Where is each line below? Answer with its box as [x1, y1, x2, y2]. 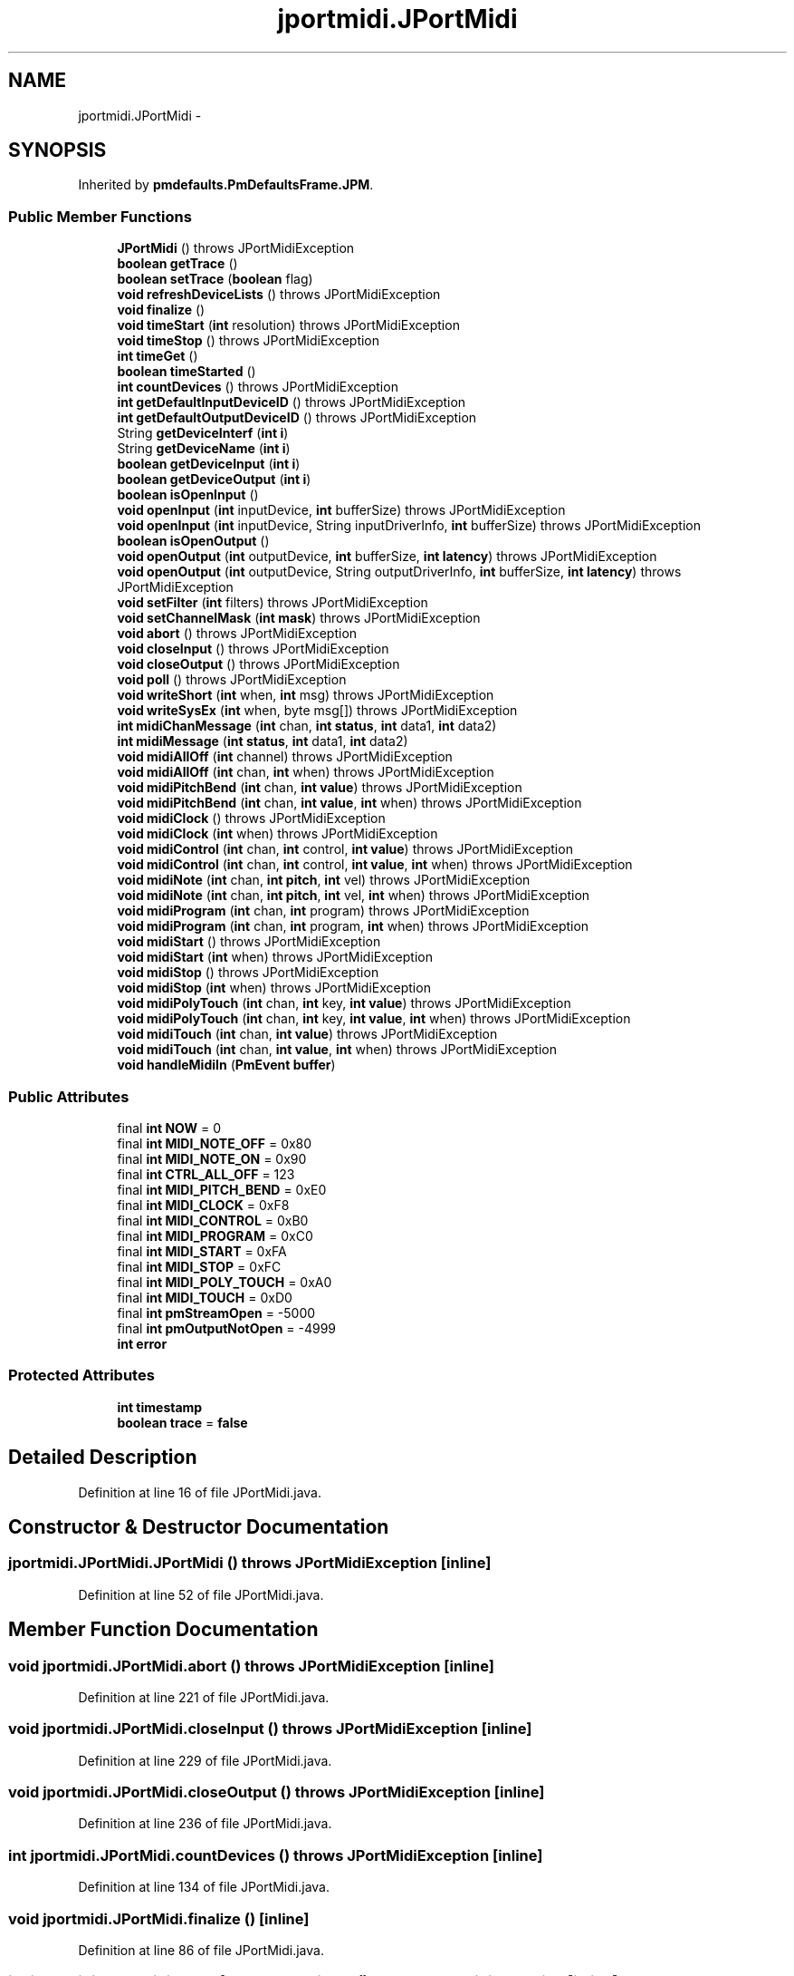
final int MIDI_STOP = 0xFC [117, 1258, 282, 1274]
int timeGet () [117, 348, 198, 364]
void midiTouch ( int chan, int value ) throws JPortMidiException [117, 1026, 498, 1042]
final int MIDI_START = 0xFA [117, 1243, 287, 1259]
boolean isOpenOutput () [117, 533, 270, 549]
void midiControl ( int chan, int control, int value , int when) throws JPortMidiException [117, 857, 633, 873]
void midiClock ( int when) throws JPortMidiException [117, 826, 438, 842]
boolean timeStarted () [117, 363, 256, 380]
